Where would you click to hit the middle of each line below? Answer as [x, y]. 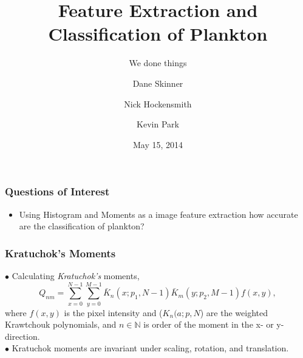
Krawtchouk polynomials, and [61, 324]
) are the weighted [234, 312]
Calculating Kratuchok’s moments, [76, 275]
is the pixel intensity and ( [113, 312]
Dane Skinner [158, 83]
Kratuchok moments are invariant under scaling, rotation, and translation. [150, 348]
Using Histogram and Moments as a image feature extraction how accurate [158, 214]
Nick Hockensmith [158, 103]
